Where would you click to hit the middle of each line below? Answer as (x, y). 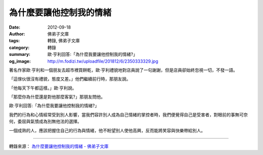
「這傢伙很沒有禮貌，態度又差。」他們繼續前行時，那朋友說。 (70, 79)
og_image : (20, 61)
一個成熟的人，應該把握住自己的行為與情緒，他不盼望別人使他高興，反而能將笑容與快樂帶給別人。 (107, 130)
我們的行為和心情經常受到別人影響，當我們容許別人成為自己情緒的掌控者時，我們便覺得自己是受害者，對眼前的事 (122, 115)
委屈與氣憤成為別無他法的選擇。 (49, 121)
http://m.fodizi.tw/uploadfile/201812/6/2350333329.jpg (103, 61)
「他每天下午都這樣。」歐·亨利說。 (43, 88)
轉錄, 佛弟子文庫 (64, 41)
